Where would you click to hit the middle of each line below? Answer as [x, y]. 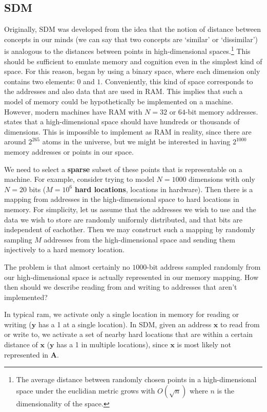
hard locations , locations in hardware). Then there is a [164, 189]
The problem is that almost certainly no [67, 266]
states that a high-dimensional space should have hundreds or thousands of [122, 121]
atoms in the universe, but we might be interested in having [136, 142]
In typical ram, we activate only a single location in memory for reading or [121, 314]
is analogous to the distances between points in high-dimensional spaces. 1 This [127, 50]
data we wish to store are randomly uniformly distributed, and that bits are [123, 219]
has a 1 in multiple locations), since [112, 344]
